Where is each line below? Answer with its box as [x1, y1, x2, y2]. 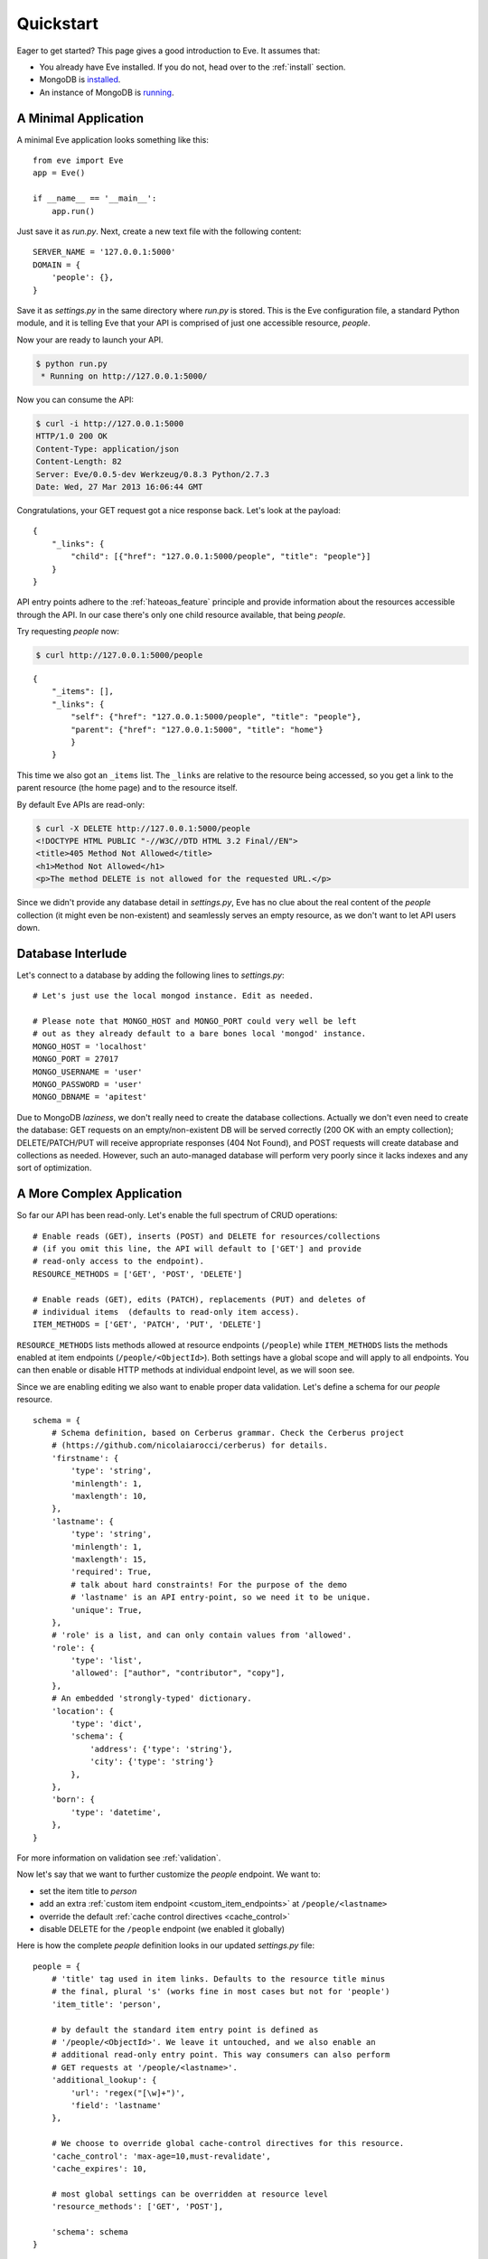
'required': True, [70, 1567, 153, 1577]
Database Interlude [16, 945, 127, 961]
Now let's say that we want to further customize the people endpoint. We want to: [16, 1869, 321, 1879]
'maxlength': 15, [70, 1554, 148, 1564]
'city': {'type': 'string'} [89, 1757, 214, 1767]
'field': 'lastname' [70, 2100, 162, 2110]
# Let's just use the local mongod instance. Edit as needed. [33, 990, 314, 1001]
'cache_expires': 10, [51, 2163, 148, 2173]
